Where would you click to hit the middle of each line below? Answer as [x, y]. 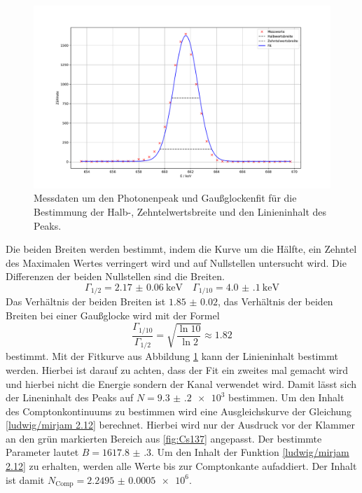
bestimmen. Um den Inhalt [286, 397]
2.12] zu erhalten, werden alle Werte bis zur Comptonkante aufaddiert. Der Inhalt [181, 466]
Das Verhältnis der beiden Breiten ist [86, 301]
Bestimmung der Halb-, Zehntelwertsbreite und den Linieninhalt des [180, 212]
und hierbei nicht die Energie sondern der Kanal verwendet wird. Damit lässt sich [181, 383]
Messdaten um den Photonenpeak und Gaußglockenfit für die [165, 198]
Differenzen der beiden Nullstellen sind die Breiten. [115, 276]
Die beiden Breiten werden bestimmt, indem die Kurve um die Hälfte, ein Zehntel [181, 249]
